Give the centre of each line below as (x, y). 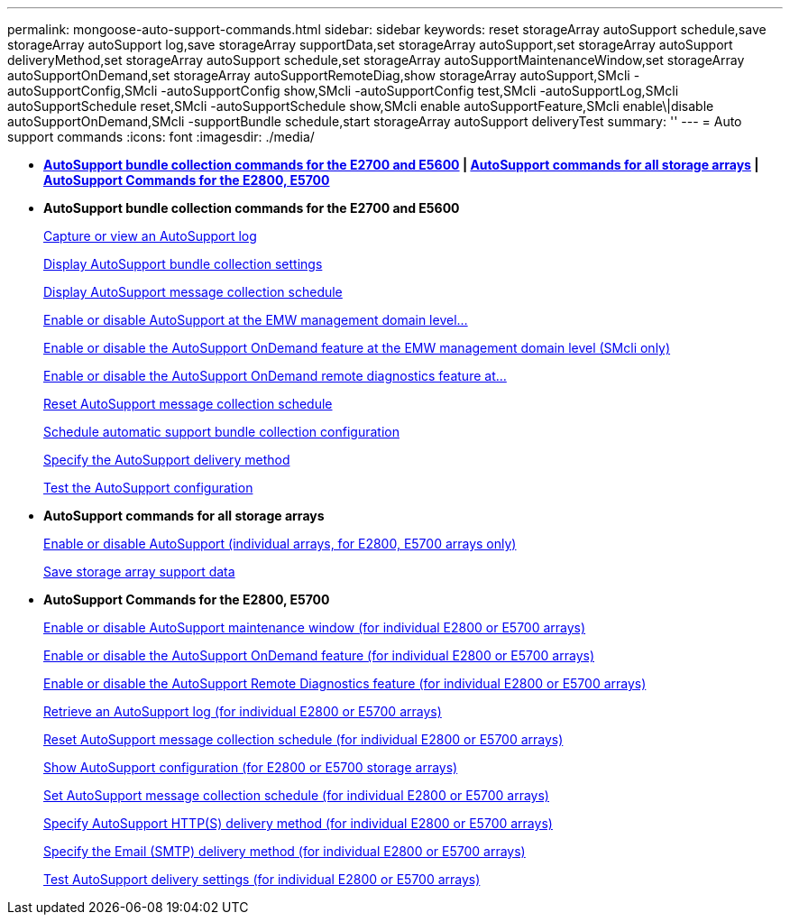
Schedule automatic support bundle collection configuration (221, 432)
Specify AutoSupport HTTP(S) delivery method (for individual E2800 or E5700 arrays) (298, 823)
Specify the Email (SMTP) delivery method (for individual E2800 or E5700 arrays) (285, 851)
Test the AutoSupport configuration (148, 488)
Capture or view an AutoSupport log (150, 236)
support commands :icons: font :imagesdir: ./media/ (161, 137)
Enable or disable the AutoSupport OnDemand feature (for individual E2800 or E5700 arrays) (319, 655)
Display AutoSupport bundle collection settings (183, 264)
